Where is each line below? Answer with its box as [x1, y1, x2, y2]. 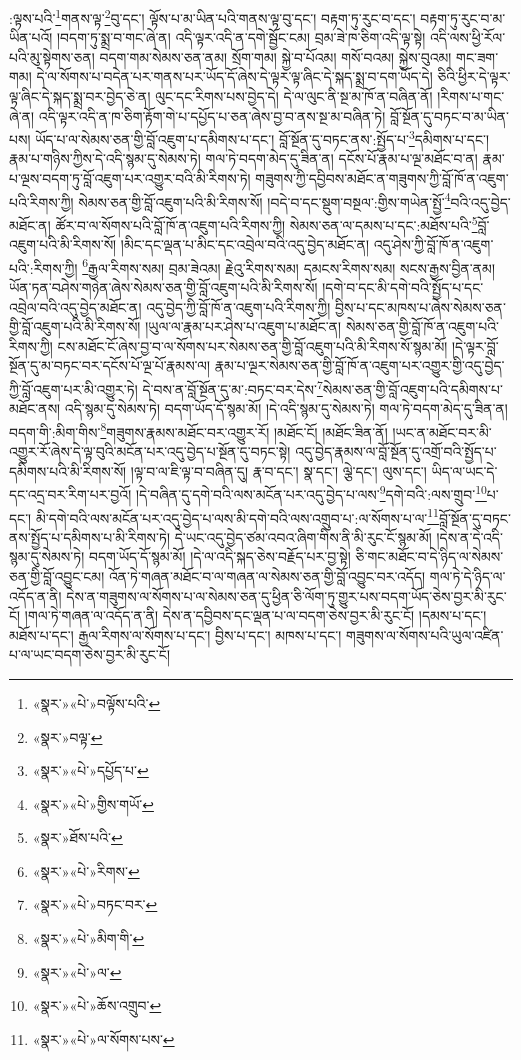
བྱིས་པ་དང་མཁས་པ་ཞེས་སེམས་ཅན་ [334, 296, 506, 317]
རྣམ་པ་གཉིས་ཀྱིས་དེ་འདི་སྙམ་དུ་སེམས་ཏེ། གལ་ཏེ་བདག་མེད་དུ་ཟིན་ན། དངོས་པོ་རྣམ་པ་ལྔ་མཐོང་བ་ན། [9, 148, 478, 169]
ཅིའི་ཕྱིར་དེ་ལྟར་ [437, 66, 511, 87]
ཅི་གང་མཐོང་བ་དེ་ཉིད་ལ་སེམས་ [355, 546, 504, 567]
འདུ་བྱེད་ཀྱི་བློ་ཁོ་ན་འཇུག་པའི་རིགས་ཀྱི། [146, 296, 331, 317]
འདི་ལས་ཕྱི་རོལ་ [429, 27, 506, 48]
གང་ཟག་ [456, 46, 499, 67]
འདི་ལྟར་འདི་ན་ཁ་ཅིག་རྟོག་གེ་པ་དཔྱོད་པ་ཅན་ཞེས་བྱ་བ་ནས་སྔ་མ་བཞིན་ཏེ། [38, 105, 386, 126]
